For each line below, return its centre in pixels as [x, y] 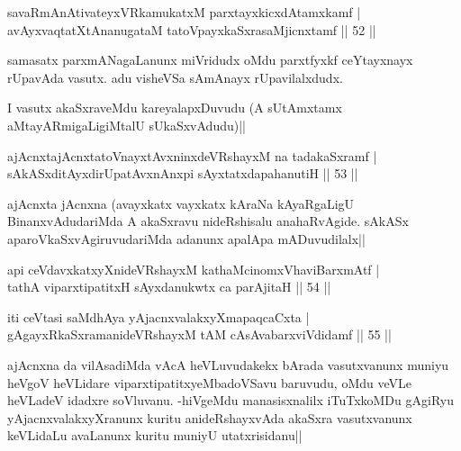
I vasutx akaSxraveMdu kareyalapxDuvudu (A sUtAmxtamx [175, 108]
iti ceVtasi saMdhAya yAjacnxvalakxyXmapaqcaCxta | [158, 316]
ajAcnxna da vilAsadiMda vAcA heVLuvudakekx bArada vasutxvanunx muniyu [228, 364]
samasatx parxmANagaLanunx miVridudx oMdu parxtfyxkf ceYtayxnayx [210, 60]
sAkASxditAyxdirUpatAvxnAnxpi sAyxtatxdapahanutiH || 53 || [183, 173]
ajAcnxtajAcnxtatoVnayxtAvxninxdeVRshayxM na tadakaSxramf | [192, 155]
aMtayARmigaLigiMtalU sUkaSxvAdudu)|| [127, 125]
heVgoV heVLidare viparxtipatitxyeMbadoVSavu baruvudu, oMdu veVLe [210, 382]
